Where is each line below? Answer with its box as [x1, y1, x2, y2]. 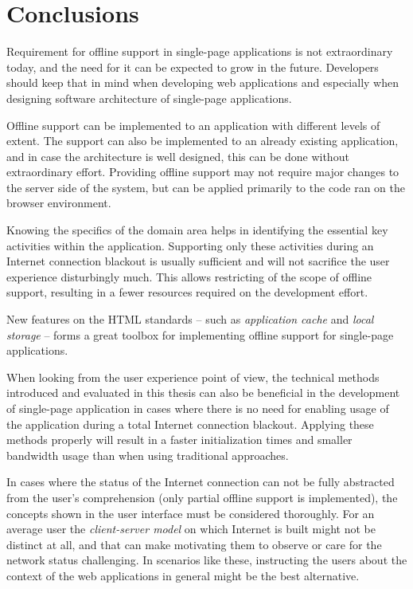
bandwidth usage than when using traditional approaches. [6, 446, 289, 463]
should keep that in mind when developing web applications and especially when [6, 74, 399, 91]
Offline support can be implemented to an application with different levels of [6, 116, 380, 133]
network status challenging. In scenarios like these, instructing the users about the [6, 552, 407, 568]
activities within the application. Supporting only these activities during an [6, 237, 374, 253]
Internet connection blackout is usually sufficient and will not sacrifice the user [6, 253, 390, 269]
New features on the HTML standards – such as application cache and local [6, 311, 374, 328]
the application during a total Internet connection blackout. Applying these [6, 415, 374, 432]
